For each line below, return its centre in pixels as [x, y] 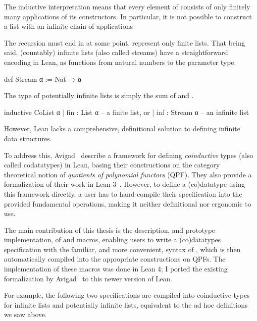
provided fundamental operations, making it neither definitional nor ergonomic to [128, 203]
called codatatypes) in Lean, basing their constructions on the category [112, 165]
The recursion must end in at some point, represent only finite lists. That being [125, 42]
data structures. [28, 138]
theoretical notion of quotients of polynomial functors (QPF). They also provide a [128, 174]
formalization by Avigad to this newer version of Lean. [88, 278]
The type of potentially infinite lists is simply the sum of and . [99, 95]
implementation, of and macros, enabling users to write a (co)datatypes [112, 240]
